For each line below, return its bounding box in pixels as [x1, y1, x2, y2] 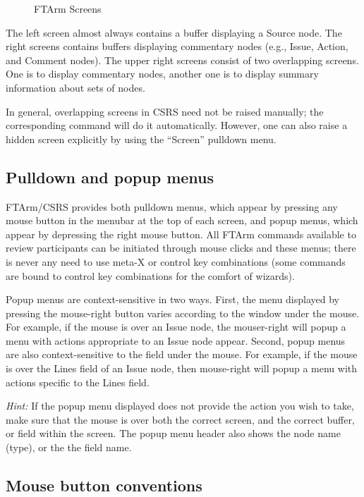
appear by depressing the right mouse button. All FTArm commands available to [6, 226, 356, 241]
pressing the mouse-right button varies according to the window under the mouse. [6, 305, 360, 320]
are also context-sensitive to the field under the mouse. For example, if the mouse [6, 347, 358, 362]
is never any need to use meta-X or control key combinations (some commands [6, 254, 346, 269]
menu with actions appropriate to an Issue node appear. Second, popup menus [6, 333, 346, 348]
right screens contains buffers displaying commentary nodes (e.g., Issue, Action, [6, 39, 348, 54]
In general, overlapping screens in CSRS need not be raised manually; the [6, 104, 324, 118]
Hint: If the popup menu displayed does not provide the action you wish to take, [6, 398, 354, 413]
